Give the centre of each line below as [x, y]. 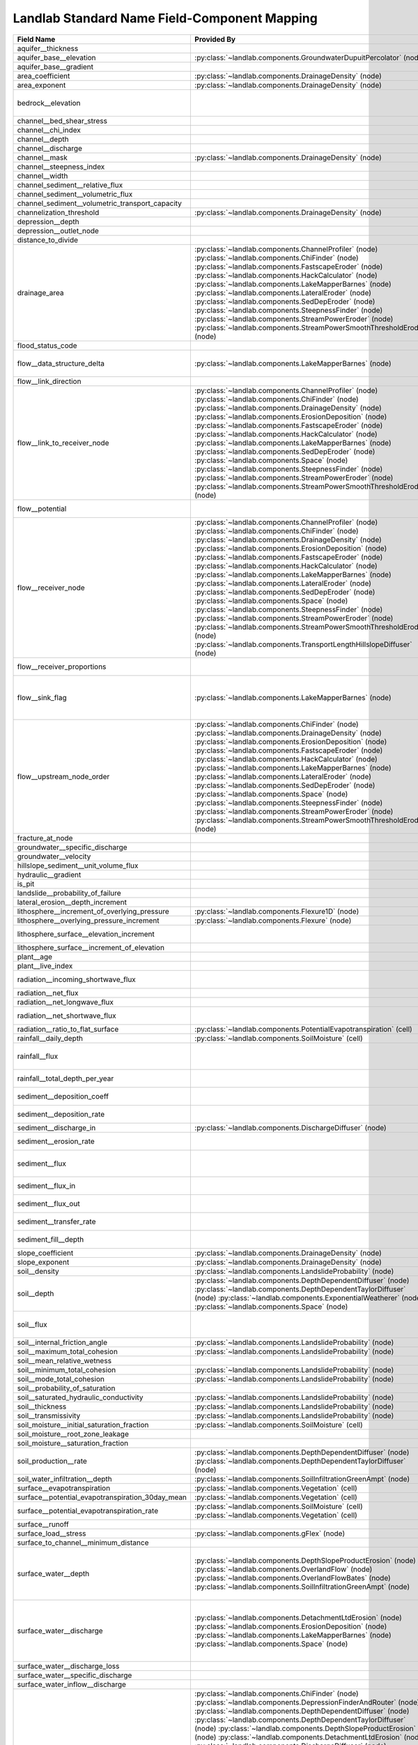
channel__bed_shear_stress [62, 121]
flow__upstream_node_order [63, 776]
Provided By [215, 39]
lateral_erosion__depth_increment [72, 902]
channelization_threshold [58, 212]
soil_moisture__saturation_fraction [73, 1443]
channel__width [42, 176]
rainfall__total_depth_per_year [65, 1078]
